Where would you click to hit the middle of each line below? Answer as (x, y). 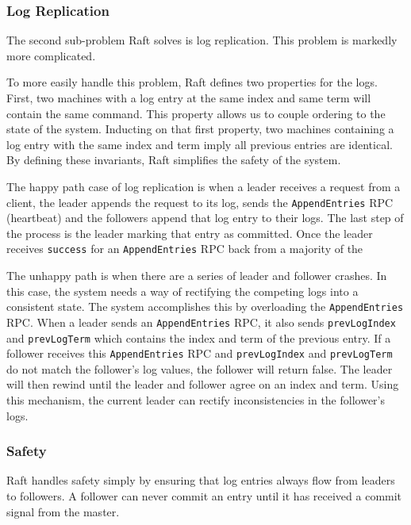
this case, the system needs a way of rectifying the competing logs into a (182, 291)
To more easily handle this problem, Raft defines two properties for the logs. (192, 82)
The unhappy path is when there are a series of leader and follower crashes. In (197, 276)
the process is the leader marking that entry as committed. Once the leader (190, 233)
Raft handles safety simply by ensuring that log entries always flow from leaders (201, 480)
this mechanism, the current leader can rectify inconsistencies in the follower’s (196, 400)
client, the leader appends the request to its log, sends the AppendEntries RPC (200, 202)
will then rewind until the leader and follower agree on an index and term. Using (203, 384)
